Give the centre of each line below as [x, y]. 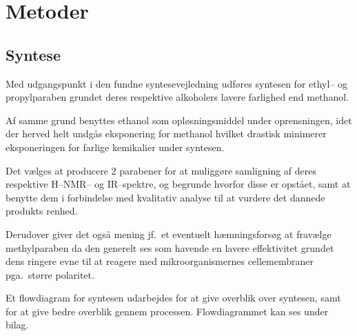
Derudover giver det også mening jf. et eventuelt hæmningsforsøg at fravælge [169, 234]
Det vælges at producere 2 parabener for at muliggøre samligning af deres [161, 170]
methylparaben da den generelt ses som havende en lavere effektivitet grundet [170, 247]
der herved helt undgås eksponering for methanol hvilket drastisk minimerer [166, 134]
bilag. [17, 325]
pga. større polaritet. [50, 274]
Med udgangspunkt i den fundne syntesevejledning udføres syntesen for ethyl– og [177, 83]
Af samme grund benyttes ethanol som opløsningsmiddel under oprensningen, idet [179, 120]
